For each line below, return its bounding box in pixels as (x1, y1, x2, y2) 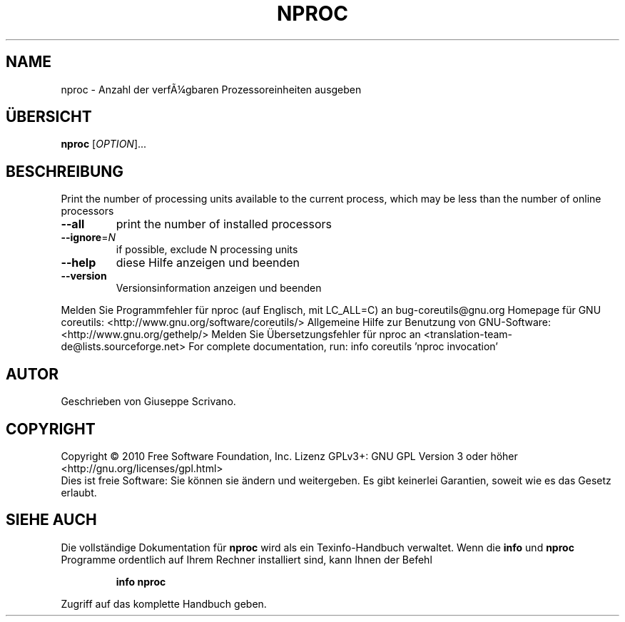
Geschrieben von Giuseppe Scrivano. (61, 395, 236, 408)
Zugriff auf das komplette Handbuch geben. (61, 597, 267, 610)
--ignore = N (61, 231, 116, 244)
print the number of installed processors (116, 217, 332, 232)
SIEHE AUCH (6, 511, 97, 529)
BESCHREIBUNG (6, 162, 124, 180)
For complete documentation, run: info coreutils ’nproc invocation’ (188, 340, 498, 353)
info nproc (116, 575, 166, 588)
